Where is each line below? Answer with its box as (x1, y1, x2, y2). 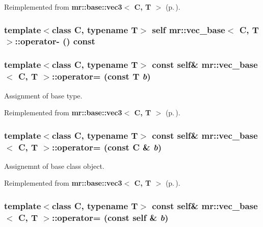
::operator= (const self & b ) (51, 211, 169, 223)
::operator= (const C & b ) (51, 140, 162, 153)
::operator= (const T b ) (51, 70, 151, 83)
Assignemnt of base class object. (4, 160, 104, 171)
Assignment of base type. (4, 90, 83, 100)
